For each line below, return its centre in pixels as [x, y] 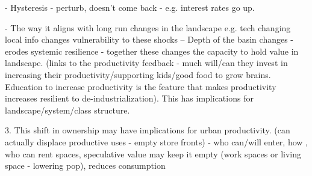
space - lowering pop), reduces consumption [85, 165]
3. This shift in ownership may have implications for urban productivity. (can [148, 130]
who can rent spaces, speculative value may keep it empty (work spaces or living [153, 153]
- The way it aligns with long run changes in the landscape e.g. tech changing [148, 27]
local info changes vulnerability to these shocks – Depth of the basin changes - [149, 39]
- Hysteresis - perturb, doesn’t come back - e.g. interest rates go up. [130, 7]
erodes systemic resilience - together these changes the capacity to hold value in [152, 51]
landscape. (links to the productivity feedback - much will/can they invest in [146, 63]
